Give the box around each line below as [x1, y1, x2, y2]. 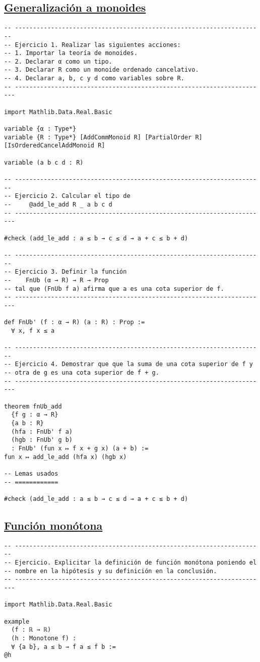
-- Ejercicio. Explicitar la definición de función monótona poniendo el [4, 559, 257, 567]
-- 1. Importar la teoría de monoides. [4, 49, 138, 57]
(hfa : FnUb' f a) [11, 428, 73, 435]
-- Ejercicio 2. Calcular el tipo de [4, 192, 131, 200]
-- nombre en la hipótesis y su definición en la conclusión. [4, 567, 217, 575]
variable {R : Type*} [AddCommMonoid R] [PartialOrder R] [4, 133, 203, 141]
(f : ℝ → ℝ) [11, 626, 51, 634]
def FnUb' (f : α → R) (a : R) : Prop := [4, 319, 145, 326]
